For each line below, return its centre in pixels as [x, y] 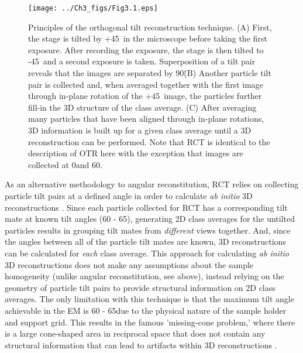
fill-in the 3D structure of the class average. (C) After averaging [142, 107]
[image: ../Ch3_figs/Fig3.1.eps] [93, 8]
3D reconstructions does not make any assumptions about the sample [129, 264]
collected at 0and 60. [65, 164]
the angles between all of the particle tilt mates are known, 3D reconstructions [145, 241]
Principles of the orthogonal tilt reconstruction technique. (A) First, [150, 27]
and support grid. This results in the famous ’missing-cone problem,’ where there [150, 322]
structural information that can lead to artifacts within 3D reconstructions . [141, 345]
